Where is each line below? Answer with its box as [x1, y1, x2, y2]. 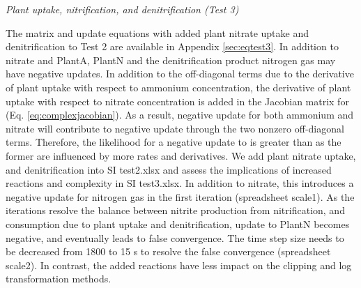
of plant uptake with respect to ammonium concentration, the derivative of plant [6, 79, 351, 94]
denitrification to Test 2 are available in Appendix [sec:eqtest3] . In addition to [6, 39, 339, 54]
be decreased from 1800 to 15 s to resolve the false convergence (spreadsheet [6, 244, 331, 259]
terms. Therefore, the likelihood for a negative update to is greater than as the [6, 135, 341, 149]
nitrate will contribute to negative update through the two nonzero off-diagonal [6, 121, 344, 135]
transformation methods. [6, 271, 112, 286]
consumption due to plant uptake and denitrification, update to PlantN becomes [6, 216, 350, 231]
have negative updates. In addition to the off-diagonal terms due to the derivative [6, 66, 354, 81]
